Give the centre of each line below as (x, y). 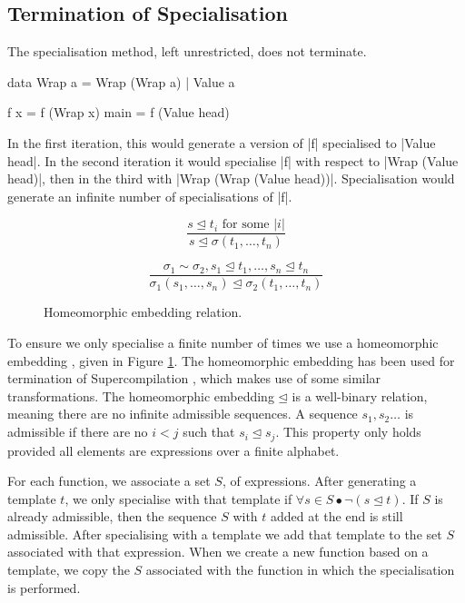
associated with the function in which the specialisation (300, 570)
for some (246, 225)
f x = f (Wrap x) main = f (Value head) (119, 112)
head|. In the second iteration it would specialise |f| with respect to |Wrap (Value (233, 160)
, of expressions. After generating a (319, 481)
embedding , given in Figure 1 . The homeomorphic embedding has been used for (231, 360)
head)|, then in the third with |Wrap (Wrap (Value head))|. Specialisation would (231, 178)
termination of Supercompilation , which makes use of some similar (194, 378)
